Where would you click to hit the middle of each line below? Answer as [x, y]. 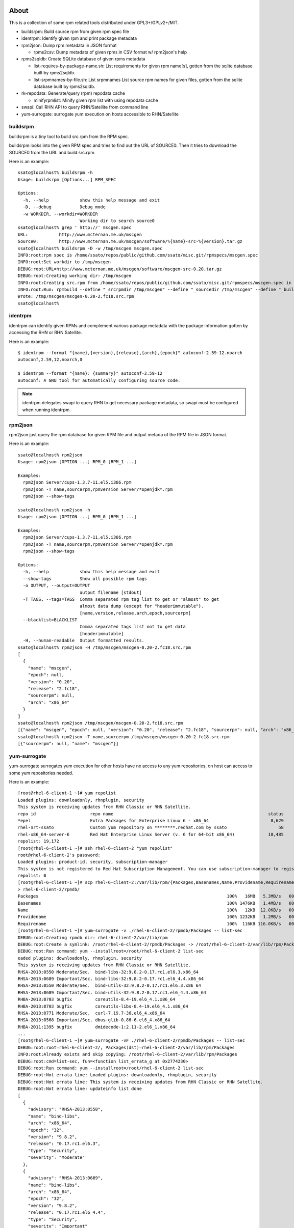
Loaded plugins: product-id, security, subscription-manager [93, 862]
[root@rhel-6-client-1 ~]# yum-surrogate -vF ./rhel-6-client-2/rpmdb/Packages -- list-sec [131, 1041]
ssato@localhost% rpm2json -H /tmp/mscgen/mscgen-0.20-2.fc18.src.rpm [104, 647]
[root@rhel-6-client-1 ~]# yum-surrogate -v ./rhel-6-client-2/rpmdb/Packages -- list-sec [130, 931]
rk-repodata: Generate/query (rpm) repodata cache [73, 93]
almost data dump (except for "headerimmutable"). [142, 606]
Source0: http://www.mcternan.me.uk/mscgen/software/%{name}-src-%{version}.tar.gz [130, 241]
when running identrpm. [47, 410]
